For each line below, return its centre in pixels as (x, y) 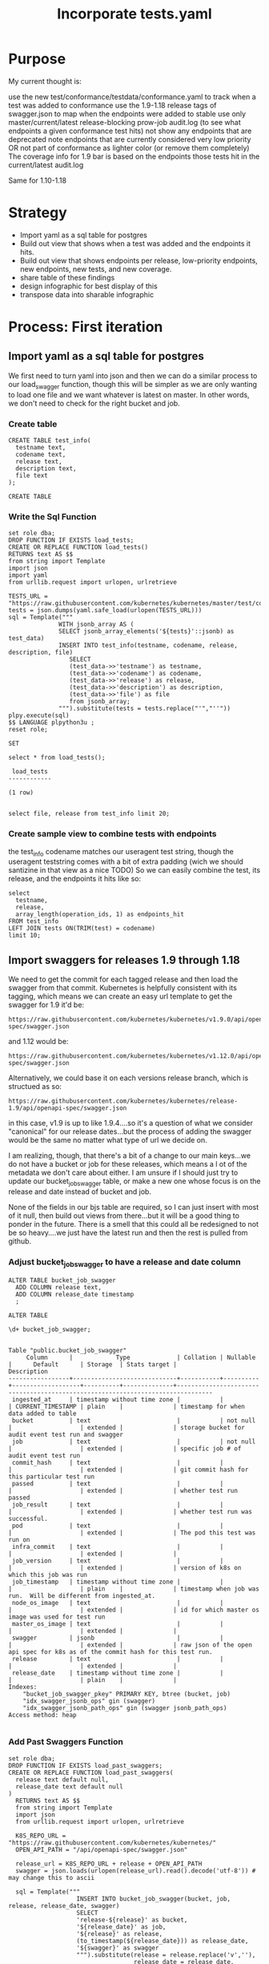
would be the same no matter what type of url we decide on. (108, 1140)
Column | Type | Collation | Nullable (141, 1357)
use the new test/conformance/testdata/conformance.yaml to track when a (132, 96)
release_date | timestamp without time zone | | (118, 1673)
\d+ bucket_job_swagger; (50, 1329)
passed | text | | (118, 1483)
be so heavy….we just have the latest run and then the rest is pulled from (128, 1232)
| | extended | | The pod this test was (132, 1532)
